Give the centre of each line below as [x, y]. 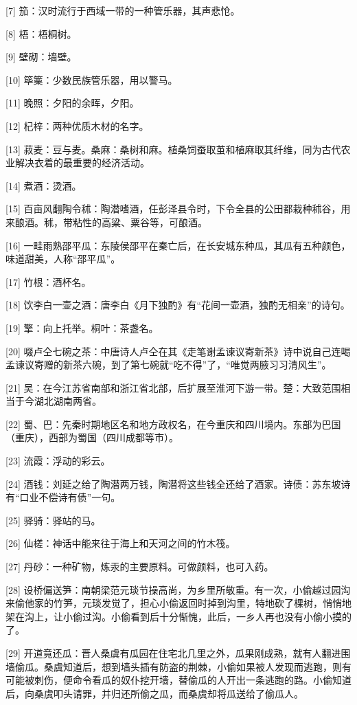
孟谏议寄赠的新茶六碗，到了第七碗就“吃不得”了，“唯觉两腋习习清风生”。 [169, 365]
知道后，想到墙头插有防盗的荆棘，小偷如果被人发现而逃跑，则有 [207, 666]
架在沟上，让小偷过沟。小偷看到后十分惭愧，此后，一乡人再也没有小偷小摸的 [178, 616]
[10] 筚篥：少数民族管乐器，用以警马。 [92, 79]
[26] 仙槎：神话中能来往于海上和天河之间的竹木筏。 [120, 543]
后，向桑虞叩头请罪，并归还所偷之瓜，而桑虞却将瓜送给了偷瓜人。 [154, 693]
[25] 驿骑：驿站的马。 [53, 520]
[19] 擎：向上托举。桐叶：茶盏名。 [82, 327]
